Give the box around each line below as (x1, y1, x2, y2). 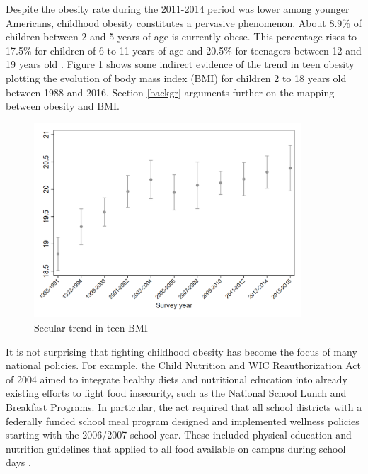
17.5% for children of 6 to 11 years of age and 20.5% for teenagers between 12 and (6, 43, 362, 57)
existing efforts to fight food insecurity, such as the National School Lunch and (6, 385, 347, 400)
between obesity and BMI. (6, 98, 120, 113)
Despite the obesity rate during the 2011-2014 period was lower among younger (6, 1, 350, 16)
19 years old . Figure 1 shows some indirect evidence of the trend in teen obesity (6, 57, 355, 72)
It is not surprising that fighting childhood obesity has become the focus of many (6, 344, 357, 359)
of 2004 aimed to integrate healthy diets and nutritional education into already (6, 371, 347, 386)
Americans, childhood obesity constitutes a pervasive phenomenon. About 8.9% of (6, 15, 362, 30)
